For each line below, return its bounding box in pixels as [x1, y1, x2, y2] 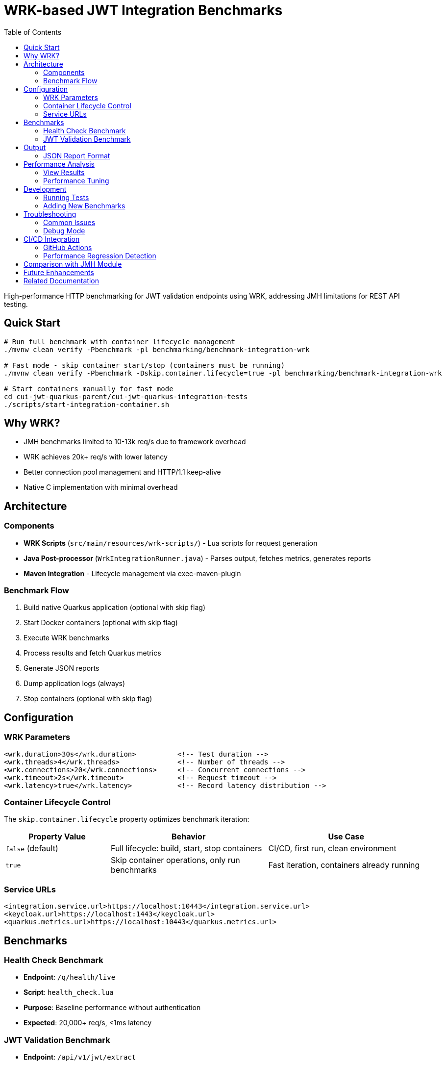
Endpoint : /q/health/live [24, 973, 116, 982]
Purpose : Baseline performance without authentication [24, 1003, 201, 1012]
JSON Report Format [43, 151, 110, 160]
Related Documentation [24, 276, 99, 285]
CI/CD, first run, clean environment [268, 843, 396, 854]
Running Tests [43, 193, 89, 202]
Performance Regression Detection [43, 251, 156, 260]
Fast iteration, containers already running [268, 860, 420, 870]
